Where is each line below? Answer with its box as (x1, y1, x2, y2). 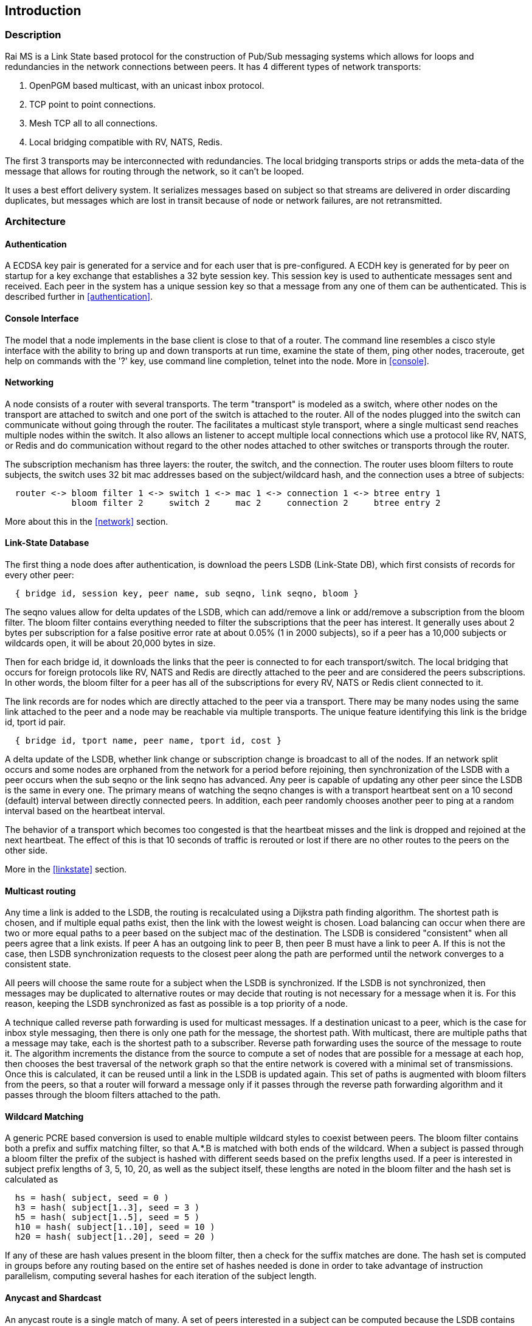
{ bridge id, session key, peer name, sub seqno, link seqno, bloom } (15, 589, 359, 599)
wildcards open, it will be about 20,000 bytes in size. (5, 638, 216, 649)
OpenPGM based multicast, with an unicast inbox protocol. (29, 80, 264, 91)
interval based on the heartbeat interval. (5, 806, 165, 817)
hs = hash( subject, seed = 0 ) (15, 1193, 169, 1203)
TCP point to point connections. (29, 98, 156, 109)
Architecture (5, 215, 66, 228)
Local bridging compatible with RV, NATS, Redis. (29, 136, 223, 147)
